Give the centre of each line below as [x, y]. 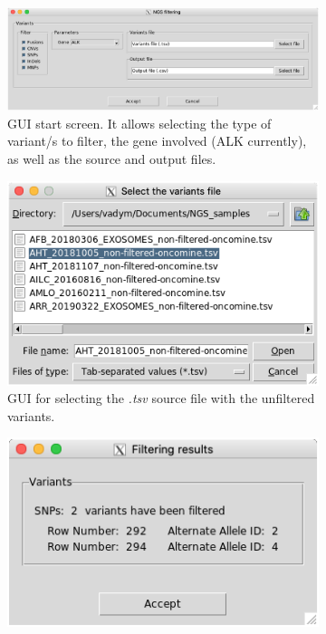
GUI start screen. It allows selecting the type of [139, 123]
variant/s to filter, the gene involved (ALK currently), [157, 141]
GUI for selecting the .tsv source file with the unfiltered [161, 398]
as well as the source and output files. [112, 158]
